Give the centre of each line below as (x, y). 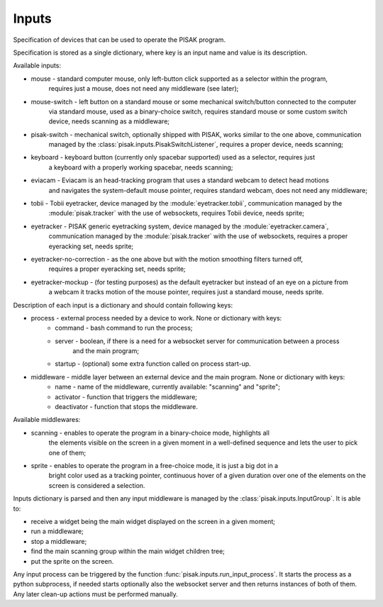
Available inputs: (37, 66)
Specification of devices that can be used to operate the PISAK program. (120, 40)
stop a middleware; (59, 541)
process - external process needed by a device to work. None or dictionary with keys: (156, 318)
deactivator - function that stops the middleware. (127, 407)
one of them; (67, 452)
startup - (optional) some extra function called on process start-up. (153, 364)
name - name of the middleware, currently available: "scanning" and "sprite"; (167, 387)
